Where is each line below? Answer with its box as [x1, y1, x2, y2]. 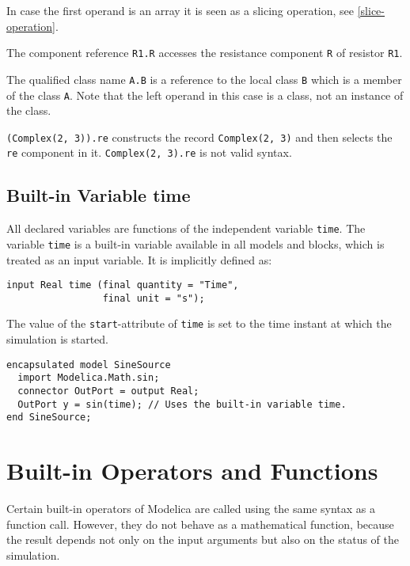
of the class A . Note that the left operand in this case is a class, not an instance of [6, 86, 404, 103]
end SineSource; [6, 412, 92, 424]
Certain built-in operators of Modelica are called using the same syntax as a [6, 500, 376, 517]
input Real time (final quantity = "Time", [6, 279, 239, 291]
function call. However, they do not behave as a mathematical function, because [6, 515, 394, 532]
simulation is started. [6, 331, 108, 348]
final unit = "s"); [102, 292, 205, 304]
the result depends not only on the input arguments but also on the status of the [6, 531, 400, 548]
